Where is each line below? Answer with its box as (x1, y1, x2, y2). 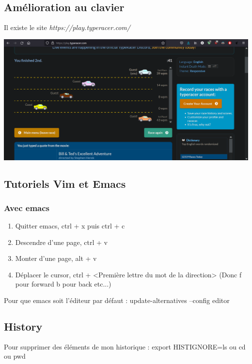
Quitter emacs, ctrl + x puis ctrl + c (15, 220, 125, 230)
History (4, 318, 43, 334)
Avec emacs (4, 201, 49, 213)
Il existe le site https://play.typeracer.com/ (4, 22, 130, 32)
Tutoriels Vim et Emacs (4, 176, 126, 191)
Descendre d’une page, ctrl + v (15, 237, 108, 247)
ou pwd (4, 351, 26, 361)
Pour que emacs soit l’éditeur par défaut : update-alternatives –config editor (4, 295, 230, 305)
